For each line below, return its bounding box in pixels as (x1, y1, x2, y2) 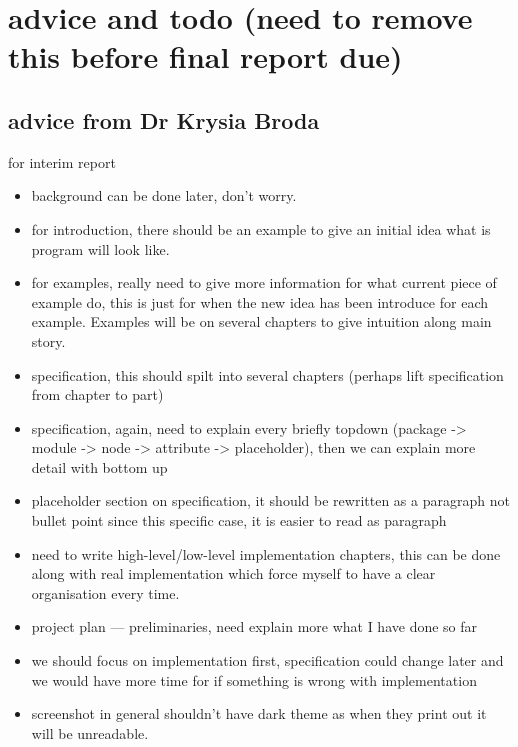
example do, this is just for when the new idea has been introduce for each (31, 291, 488, 312)
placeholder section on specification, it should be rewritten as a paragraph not (31, 490, 510, 511)
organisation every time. (31, 582, 180, 603)
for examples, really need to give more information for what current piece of (31, 272, 497, 293)
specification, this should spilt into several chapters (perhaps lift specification (31, 364, 504, 385)
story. (31, 330, 66, 351)
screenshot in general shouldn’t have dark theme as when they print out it (31, 703, 487, 724)
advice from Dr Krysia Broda (8, 104, 320, 135)
